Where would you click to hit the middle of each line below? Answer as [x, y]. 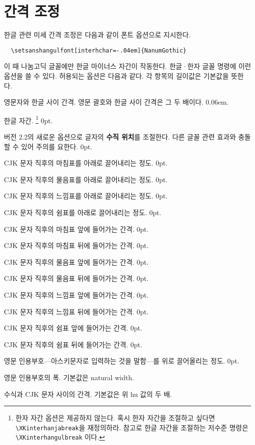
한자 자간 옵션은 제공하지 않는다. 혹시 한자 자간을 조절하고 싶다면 [115, 418]
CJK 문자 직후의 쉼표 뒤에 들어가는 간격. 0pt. [73, 344]
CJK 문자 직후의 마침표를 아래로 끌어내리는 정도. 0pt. [86, 163]
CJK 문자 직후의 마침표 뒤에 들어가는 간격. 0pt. [76, 245]
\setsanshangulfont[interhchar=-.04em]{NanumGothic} [99, 50]
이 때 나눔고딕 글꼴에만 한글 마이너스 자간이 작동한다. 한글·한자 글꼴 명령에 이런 [127, 66]
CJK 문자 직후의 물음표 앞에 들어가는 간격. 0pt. [76, 262]
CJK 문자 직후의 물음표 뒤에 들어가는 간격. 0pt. [76, 278]
